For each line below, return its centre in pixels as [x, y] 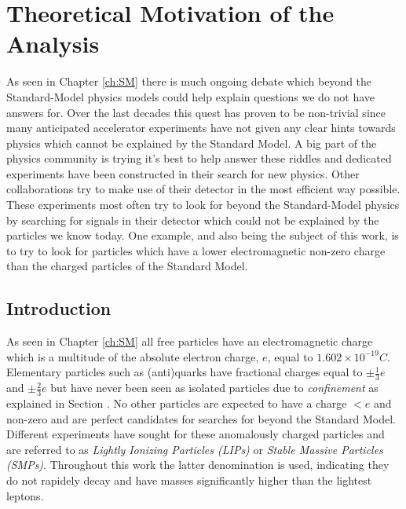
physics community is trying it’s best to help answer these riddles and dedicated [199, 158]
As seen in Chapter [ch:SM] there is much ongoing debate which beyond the [189, 81]
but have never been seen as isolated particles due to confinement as [214, 388]
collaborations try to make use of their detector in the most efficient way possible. [203, 189]
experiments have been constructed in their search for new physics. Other [183, 173]
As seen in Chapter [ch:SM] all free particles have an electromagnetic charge [190, 341]
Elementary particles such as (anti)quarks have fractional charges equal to [185, 372]
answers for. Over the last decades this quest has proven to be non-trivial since [196, 112]
